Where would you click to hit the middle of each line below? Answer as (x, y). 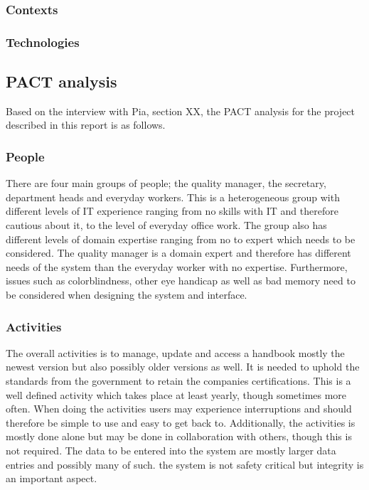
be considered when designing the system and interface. (127, 295)
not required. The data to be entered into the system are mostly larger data (171, 451)
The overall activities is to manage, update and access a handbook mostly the (175, 352)
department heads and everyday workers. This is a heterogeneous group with (173, 197)
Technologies (43, 42)
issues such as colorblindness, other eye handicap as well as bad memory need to (181, 281)
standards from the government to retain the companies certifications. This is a (178, 381)
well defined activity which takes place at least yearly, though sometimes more (176, 394)
